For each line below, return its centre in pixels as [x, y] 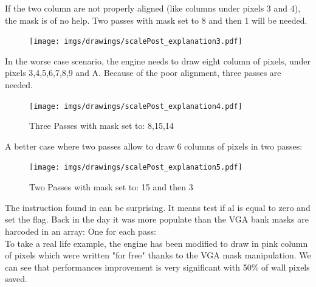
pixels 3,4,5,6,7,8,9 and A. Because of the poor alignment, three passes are [143, 73]
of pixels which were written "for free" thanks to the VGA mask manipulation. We [158, 255]
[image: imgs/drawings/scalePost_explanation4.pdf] [136, 106]
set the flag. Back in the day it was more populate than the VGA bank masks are [157, 219]
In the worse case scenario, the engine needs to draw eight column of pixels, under [158, 61]
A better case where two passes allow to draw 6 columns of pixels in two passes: [154, 146]
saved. [16, 279]
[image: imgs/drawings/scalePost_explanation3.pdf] [136, 42]
